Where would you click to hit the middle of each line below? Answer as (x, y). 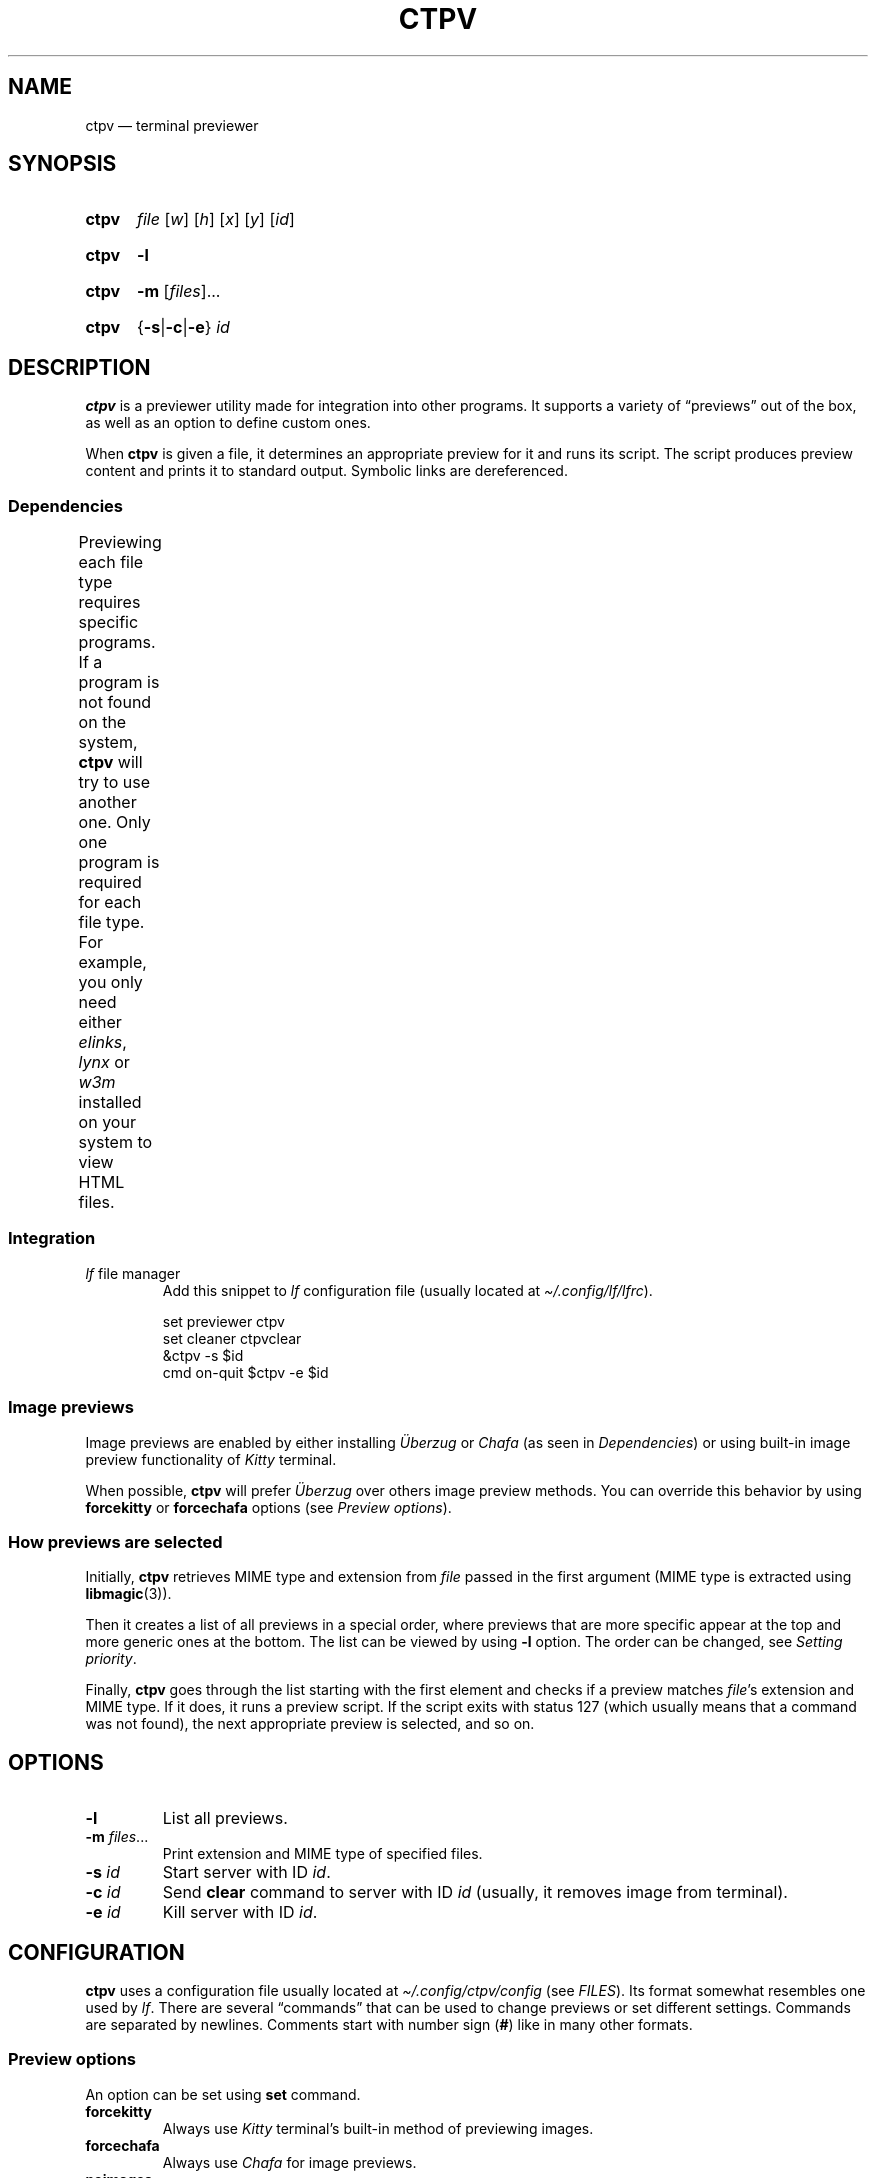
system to (115, 1142)
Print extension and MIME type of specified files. (322, 1854)
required (110, 882)
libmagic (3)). (128, 1594)
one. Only (114, 822)
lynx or (104, 1062)
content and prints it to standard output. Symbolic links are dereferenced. (326, 471)
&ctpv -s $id (203, 1355)
